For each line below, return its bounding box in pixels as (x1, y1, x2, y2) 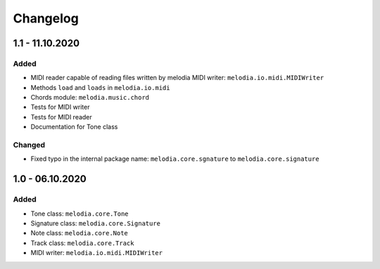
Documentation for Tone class (30, 123, 118, 131)
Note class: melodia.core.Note (30, 229, 128, 237)
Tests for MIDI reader (30, 112, 93, 121)
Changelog (13, 11, 79, 26)
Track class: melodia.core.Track (30, 239, 134, 247)
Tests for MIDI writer (30, 103, 90, 112)
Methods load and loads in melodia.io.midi (30, 83, 170, 91)
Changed (13, 140, 46, 150)
